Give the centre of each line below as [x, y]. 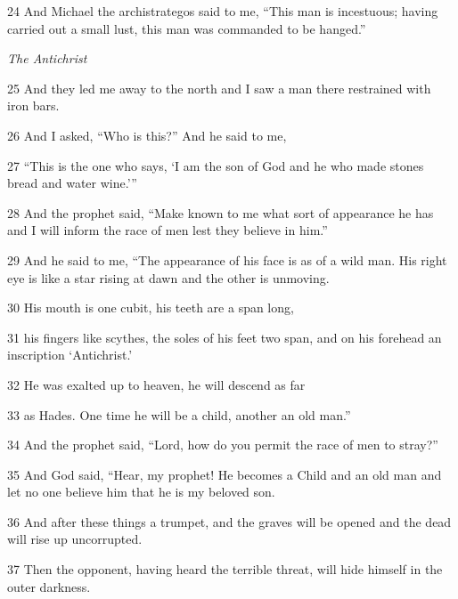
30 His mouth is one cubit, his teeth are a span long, [151, 308]
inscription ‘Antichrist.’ [70, 355]
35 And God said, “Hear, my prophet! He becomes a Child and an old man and [225, 474]
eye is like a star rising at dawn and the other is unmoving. [168, 277]
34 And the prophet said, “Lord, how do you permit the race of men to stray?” [223, 445]
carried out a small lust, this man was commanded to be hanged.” [187, 28]
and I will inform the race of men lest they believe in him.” [168, 230]
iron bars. [33, 105]
